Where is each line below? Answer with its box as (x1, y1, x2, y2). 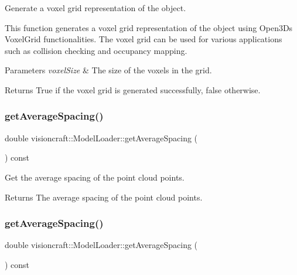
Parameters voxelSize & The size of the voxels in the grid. (5, 64, 212, 76)
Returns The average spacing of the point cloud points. (5, 191, 203, 203)
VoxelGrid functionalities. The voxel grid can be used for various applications (5, 33, 282, 45)
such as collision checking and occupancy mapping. (5, 44, 187, 56)
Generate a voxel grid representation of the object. (5, 2, 186, 13)
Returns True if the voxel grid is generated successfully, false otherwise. (5, 83, 261, 96)
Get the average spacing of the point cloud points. (5, 171, 185, 183)
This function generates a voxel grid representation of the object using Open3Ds (5, 21, 293, 33)
